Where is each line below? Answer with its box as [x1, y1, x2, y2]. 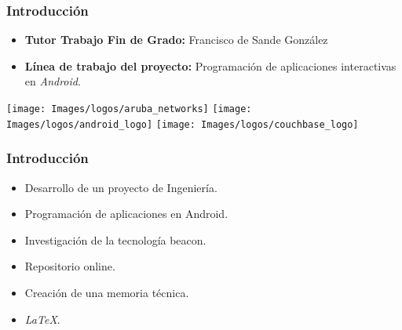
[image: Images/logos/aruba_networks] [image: [6, 103, 252, 114]
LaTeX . [24, 310, 60, 327]
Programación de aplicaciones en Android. [24, 205, 228, 222]
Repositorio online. [24, 258, 115, 274]
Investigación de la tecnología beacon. [24, 231, 206, 248]
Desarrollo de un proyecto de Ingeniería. [24, 179, 217, 195]
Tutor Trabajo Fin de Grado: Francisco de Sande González [24, 31, 328, 48]
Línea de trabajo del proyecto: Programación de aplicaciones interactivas [24, 57, 397, 74]
